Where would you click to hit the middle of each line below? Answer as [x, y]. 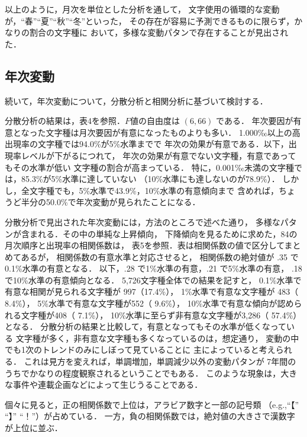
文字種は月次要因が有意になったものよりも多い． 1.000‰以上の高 [173, 132]
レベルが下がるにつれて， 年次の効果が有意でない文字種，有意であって [159, 155]
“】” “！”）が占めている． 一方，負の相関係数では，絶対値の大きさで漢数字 [150, 416]
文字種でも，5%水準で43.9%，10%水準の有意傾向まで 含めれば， [154, 190]
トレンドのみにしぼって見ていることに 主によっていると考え [159, 350]
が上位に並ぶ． [34, 428]
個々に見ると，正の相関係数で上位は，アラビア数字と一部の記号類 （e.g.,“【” [152, 404]
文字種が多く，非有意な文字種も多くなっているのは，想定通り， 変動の [153, 338]
